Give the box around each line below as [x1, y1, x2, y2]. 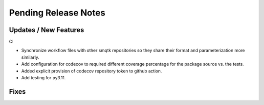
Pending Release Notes [9, 7, 106, 18]
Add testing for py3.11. [21, 75, 66, 81]
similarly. [21, 54, 39, 60]
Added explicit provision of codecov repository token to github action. [21, 68, 162, 74]
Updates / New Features [9, 26, 84, 34]
